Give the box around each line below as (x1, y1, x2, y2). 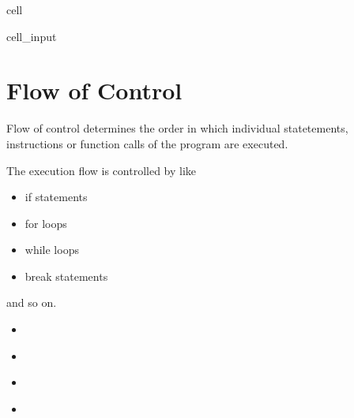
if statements (24, 188, 88, 205)
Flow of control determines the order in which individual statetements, (6, 120, 348, 136)
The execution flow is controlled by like (6, 162, 197, 178)
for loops (24, 215, 67, 231)
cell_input (6, 28, 57, 44)
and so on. (6, 294, 57, 311)
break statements (24, 267, 108, 284)
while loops (24, 241, 79, 258)
